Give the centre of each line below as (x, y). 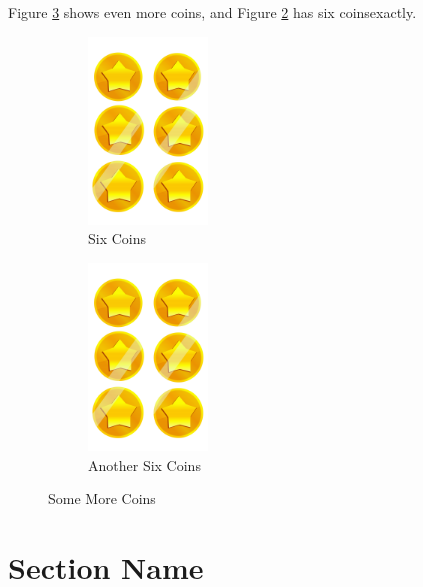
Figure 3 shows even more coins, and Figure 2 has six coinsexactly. (212, 12)
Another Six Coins (144, 464)
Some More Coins (102, 498)
